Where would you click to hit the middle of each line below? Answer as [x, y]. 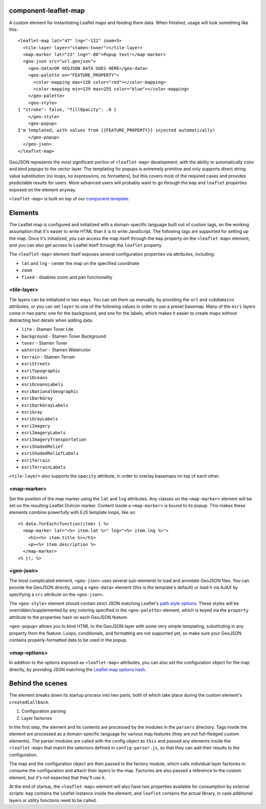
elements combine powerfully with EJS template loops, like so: [73, 513]
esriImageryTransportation [54, 440]
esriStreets [36, 364]
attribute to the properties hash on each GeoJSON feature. [68, 617]
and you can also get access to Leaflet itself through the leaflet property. [86, 245]
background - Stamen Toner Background [64, 336]
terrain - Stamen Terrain [48, 356]
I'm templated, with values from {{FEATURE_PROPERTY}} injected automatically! [116, 130]
